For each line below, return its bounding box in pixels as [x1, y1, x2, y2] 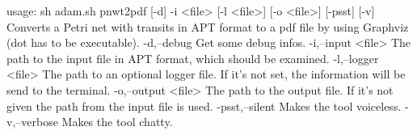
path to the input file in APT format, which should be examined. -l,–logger [6, 49, 379, 66]
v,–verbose [6, 113, 58, 130]
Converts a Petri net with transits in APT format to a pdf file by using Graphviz [6, 18, 409, 35]
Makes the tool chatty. [61, 113, 173, 130]
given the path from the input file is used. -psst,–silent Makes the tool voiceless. [6, 97, 402, 114]
